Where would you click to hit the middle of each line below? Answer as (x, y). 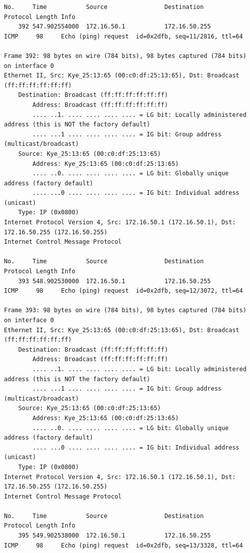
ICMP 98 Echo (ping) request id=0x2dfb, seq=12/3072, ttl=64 (124, 291)
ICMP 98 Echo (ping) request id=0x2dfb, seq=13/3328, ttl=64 (124, 545)
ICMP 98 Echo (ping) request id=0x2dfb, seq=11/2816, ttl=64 (124, 36)
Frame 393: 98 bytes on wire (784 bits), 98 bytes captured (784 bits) (125, 310)
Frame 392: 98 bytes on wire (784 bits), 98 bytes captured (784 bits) (125, 56)
